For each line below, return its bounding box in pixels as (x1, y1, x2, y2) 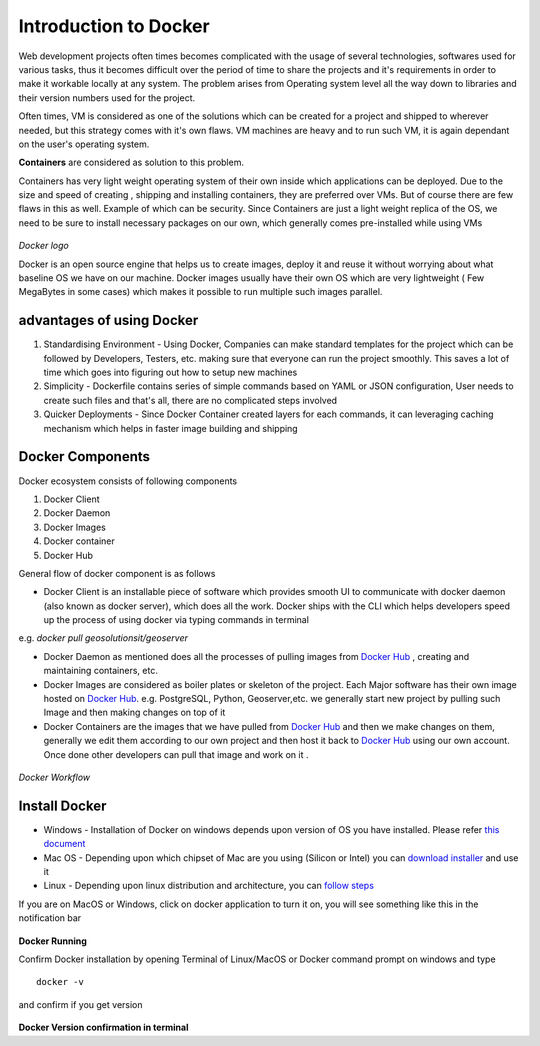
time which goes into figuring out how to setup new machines (43, 366, 298, 379)
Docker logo (18, 240, 69, 252)
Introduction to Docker (18, 15, 210, 37)
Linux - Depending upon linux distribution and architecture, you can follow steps (43, 880, 375, 892)
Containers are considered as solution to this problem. (18, 156, 245, 169)
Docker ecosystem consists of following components (18, 475, 238, 487)
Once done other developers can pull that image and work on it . (43, 748, 309, 760)
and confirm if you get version (18, 998, 144, 1010)
